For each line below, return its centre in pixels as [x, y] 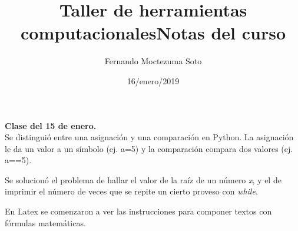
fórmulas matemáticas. [45, 222]
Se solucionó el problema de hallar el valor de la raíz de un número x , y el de [143, 179]
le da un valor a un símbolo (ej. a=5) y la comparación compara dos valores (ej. [149, 148]
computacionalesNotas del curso [153, 33]
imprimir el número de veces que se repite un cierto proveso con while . [131, 191]
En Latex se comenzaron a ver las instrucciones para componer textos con [138, 211]
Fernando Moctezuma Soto [153, 61]
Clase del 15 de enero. [51, 125]
